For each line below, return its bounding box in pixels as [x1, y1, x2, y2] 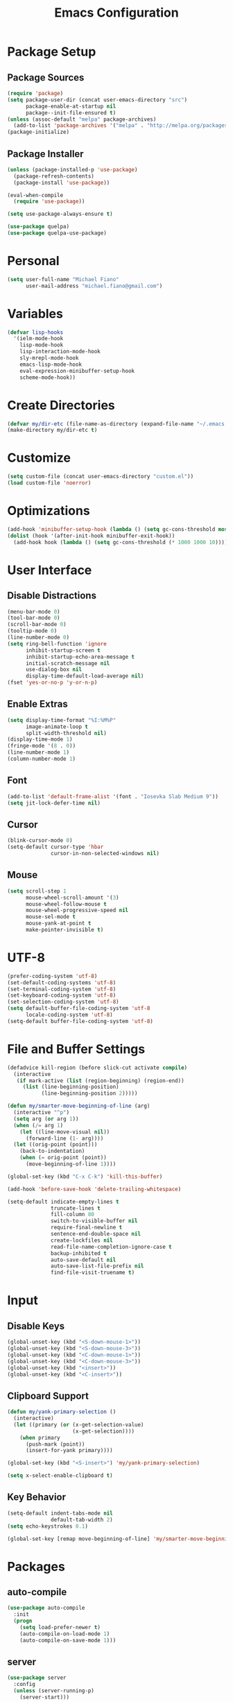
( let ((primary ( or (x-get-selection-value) [13, 1421, 144, 1428]
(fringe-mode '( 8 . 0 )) [7, 743, 76, 750]
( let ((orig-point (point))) [13, 1141, 98, 1148]
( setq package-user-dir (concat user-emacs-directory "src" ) [7, 96, 188, 103]
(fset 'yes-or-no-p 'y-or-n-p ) [7, 679, 98, 686]
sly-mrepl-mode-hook [19, 355, 79, 362]
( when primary [19, 1434, 60, 1441]
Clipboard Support [7, 1390, 89, 1401]
